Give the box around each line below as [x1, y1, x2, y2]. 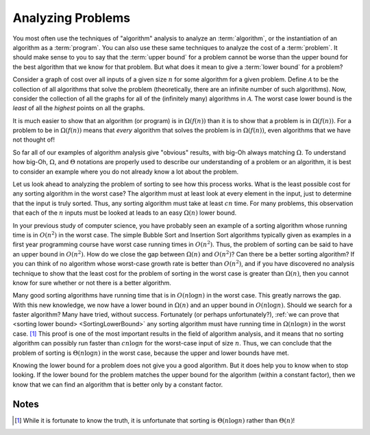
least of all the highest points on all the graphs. [12, 104, 145, 112]
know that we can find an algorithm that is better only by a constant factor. [12, 380, 223, 388]
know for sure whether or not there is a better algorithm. [12, 278, 171, 287]
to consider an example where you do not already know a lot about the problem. [12, 168, 239, 176]
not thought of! [12, 135, 55, 144]
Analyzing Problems [12, 10, 130, 25]
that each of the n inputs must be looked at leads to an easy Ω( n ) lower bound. [12, 209, 237, 217]
